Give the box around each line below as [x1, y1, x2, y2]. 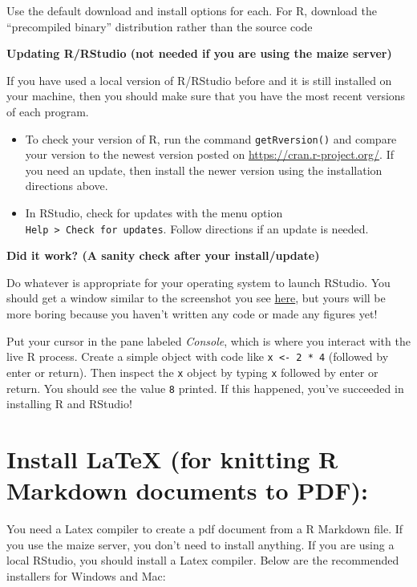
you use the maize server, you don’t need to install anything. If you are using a [6, 536, 395, 553]
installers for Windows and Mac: [6, 567, 166, 584]
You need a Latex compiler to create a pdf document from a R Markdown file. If [6, 520, 403, 537]
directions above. [25, 177, 108, 194]
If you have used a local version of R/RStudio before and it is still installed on [6, 71, 392, 88]
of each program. [6, 103, 89, 119]
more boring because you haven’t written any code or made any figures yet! [6, 306, 378, 322]
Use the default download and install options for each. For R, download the [6, 2, 377, 18]
